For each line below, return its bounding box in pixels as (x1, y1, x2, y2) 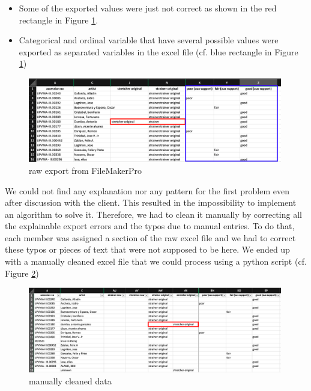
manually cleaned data (29, 374, 112, 387)
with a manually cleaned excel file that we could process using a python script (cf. (5, 255, 307, 268)
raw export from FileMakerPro (29, 164, 142, 176)
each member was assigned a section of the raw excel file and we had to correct (5, 231, 296, 244)
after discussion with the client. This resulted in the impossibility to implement (5, 196, 297, 209)
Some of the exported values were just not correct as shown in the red (19, 2, 277, 14)
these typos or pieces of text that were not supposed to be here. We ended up (5, 243, 290, 256)
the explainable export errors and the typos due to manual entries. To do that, (5, 220, 295, 232)
